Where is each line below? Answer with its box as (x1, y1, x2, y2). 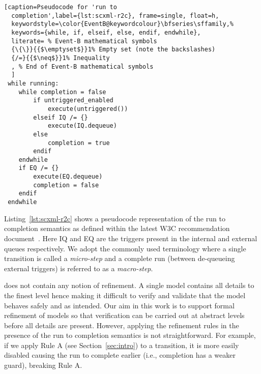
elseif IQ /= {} (33, 113, 88, 121)
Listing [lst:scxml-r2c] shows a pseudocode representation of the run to (4, 213, 225, 223)
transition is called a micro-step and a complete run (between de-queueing (4, 253, 235, 264)
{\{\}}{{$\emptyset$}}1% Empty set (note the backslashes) (11, 46, 216, 53)
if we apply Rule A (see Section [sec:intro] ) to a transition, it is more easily (4, 339, 239, 350)
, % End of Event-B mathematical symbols (11, 63, 154, 70)
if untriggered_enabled (33, 97, 113, 104)
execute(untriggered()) (47, 105, 128, 112)
